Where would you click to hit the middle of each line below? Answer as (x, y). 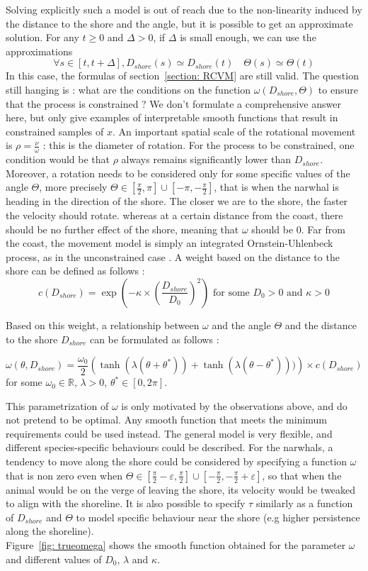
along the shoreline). (50, 531)
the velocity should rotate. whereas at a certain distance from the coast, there (174, 215)
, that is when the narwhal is (276, 187)
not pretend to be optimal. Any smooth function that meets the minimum (167, 420)
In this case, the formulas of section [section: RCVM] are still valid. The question (182, 76)
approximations (39, 51)
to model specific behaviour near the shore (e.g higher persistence (218, 517)
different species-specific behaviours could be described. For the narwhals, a (169, 447)
